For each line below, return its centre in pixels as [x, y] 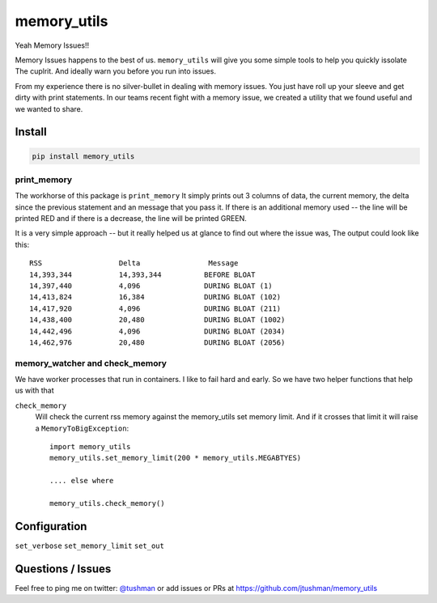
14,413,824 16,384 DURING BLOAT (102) [155, 297]
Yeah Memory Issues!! [52, 45]
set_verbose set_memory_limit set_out [90, 546]
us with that [34, 391]
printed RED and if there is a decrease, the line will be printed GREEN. [131, 219]
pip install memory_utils [83, 156]
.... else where [82, 481]
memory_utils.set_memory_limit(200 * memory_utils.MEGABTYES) [176, 458]
